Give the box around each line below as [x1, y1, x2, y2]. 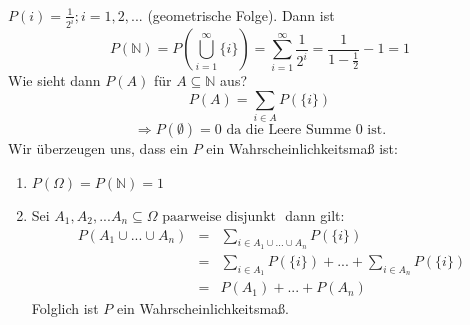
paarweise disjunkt [162, 209, 276, 224]
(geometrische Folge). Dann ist [147, 4, 335, 25]
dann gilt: [285, 204, 345, 225]
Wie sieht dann [8, 70, 101, 91]
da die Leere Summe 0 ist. [226, 123, 387, 138]
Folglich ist [31, 298, 99, 319]
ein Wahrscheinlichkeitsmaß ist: [206, 138, 398, 159]
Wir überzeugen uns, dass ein [8, 138, 188, 159]
